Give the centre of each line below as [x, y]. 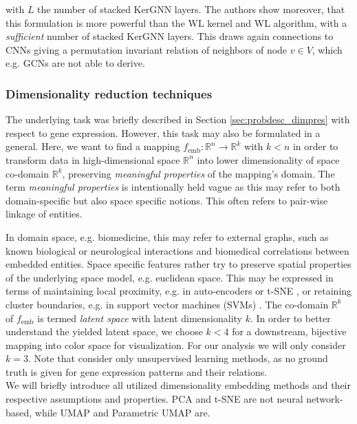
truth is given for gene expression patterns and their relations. [137, 371]
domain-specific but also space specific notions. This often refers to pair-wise [167, 200]
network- [325, 399]
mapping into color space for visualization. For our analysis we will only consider [176, 344]
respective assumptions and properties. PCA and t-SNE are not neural [154, 399]
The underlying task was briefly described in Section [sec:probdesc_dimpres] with [178, 119]
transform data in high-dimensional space [93, 159]
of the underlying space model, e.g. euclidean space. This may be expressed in [170, 277]
